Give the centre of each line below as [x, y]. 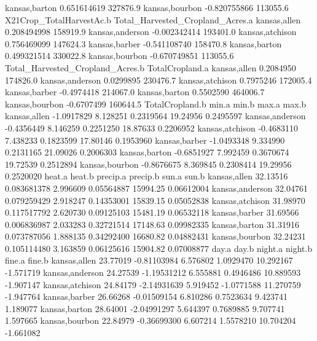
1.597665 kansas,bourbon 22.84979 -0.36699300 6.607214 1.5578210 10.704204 [151, 320]
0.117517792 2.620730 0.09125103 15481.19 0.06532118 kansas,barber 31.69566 [152, 212]
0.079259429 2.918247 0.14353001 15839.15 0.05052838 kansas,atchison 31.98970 [155, 200]
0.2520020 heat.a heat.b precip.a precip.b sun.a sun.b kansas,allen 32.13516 [147, 176]
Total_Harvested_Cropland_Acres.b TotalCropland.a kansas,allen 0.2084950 [151, 67]
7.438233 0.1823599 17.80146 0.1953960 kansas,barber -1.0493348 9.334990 [145, 140]
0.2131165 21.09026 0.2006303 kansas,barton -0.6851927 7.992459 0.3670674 [147, 152]
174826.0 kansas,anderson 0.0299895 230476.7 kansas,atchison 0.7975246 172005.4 [158, 80]
